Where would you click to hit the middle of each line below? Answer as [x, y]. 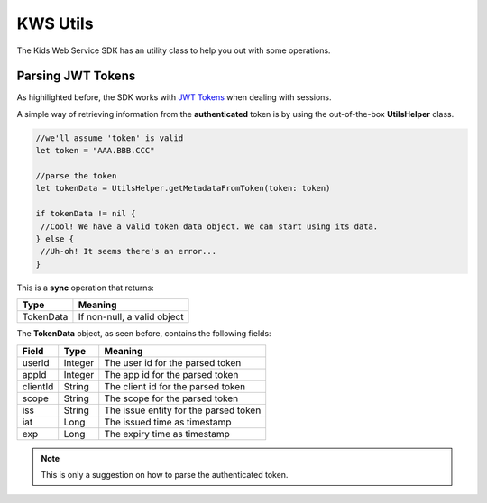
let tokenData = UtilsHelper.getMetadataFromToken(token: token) [183, 188]
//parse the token [76, 176]
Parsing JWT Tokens [76, 76]
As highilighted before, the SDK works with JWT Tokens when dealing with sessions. [174, 97]
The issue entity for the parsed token [183, 410]
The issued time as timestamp [168, 422]
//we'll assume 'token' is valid [110, 138]
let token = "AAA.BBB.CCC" [95, 151]
